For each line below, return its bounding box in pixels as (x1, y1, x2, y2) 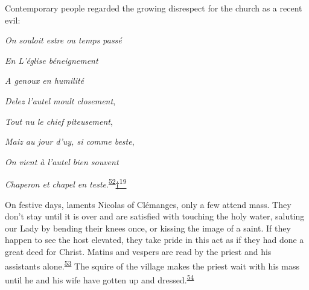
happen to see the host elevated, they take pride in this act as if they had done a (5, 233, 304, 246)
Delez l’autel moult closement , (5, 94, 116, 107)
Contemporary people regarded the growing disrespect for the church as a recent (5, 2, 302, 14)
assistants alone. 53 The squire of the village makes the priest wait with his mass (5, 257, 300, 272)
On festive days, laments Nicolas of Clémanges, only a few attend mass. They (5, 198, 291, 210)
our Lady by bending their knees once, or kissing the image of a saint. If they (5, 221, 291, 234)
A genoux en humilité (5, 74, 84, 87)
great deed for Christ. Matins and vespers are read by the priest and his (5, 245, 272, 257)
